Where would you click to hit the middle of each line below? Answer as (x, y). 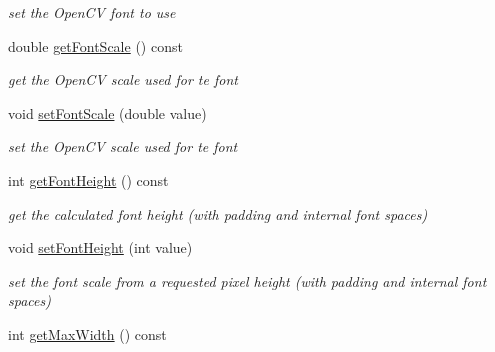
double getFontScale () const (95, 45)
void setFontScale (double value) (107, 112)
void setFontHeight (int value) (100, 247)
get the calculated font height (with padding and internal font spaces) (218, 213)
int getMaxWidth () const (87, 333)
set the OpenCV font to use (92, 12)
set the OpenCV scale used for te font (123, 146)
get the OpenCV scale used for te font (123, 79)
